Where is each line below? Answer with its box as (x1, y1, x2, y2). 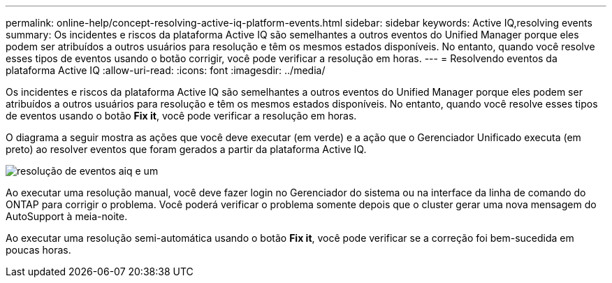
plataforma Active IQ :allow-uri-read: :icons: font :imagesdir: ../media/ (6, 64, 326, 76)
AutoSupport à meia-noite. (6, 210, 128, 222)
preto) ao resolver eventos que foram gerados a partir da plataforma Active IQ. (6, 143, 367, 155)
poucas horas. (6, 244, 71, 256)
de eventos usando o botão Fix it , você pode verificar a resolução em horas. (6, 110, 357, 122)
